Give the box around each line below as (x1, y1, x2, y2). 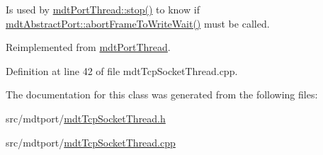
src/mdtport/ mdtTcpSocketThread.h (6, 110, 166, 125)
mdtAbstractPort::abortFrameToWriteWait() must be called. (6, 16, 270, 30)
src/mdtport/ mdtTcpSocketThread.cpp (6, 134, 176, 149)
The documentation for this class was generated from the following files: (6, 87, 318, 102)
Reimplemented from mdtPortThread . (6, 40, 171, 54)
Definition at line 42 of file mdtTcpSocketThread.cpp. (6, 63, 238, 78)
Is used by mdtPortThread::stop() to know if (6, 2, 200, 16)
